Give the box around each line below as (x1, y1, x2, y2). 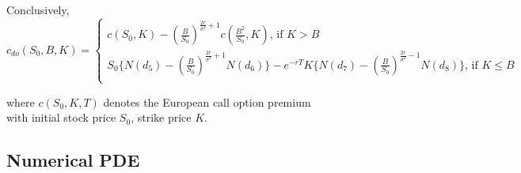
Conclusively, (6, 2, 70, 17)
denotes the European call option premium (103, 93, 311, 110)
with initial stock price (6, 109, 116, 126)
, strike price (131, 109, 192, 126)
